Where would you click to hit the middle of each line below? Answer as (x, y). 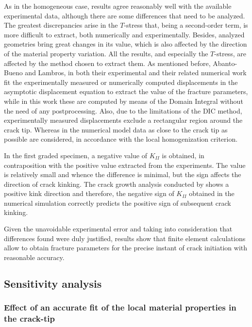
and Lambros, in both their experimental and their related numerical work (136, 73)
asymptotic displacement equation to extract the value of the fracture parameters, (126, 91)
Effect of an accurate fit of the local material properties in (120, 307)
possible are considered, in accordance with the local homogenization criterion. (121, 139)
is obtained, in (183, 155)
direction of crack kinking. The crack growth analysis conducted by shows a (117, 184)
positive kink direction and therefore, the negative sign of (89, 193)
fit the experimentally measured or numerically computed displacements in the (121, 82)
